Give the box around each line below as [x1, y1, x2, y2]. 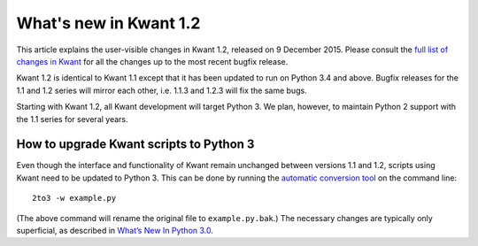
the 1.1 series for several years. [16, 113, 128, 124]
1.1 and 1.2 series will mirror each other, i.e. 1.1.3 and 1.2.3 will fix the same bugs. [16, 85, 307, 96]
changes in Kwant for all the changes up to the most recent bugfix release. [16, 56, 289, 66]
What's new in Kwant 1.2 [16, 13, 201, 33]
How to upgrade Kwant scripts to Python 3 [16, 137, 255, 152]
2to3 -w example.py [32, 193, 117, 204]
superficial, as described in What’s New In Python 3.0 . [16, 225, 214, 235]
